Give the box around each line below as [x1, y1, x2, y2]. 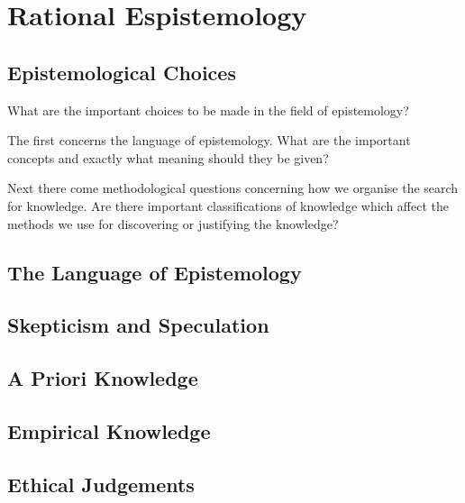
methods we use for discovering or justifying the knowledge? [7, 214, 339, 233]
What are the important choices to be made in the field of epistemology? [7, 100, 409, 119]
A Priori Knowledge [7, 364, 198, 392]
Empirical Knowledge [7, 416, 211, 444]
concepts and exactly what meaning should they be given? [7, 148, 329, 167]
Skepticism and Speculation [7, 311, 269, 339]
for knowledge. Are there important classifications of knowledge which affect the [7, 196, 449, 215]
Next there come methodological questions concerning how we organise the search [7, 178, 459, 197]
